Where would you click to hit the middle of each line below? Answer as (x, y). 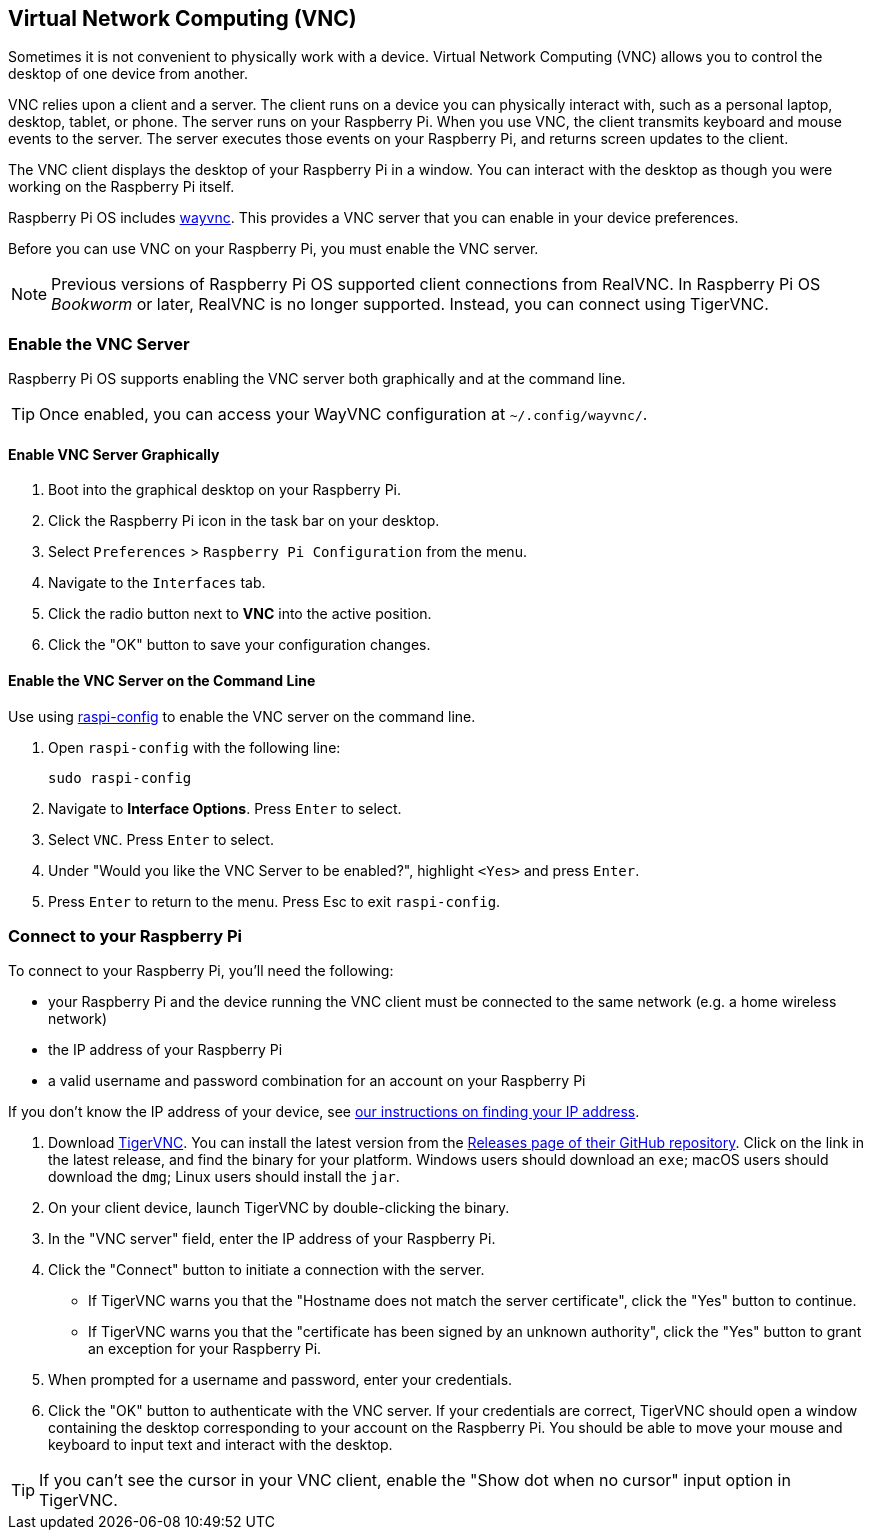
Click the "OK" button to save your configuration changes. (239, 645)
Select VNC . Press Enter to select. (161, 839)
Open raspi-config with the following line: (194, 747)
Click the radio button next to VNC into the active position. (240, 614)
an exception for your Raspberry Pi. (205, 1349)
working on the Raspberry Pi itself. (121, 187)
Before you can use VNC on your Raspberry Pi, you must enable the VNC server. (273, 249)
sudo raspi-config (120, 777)
